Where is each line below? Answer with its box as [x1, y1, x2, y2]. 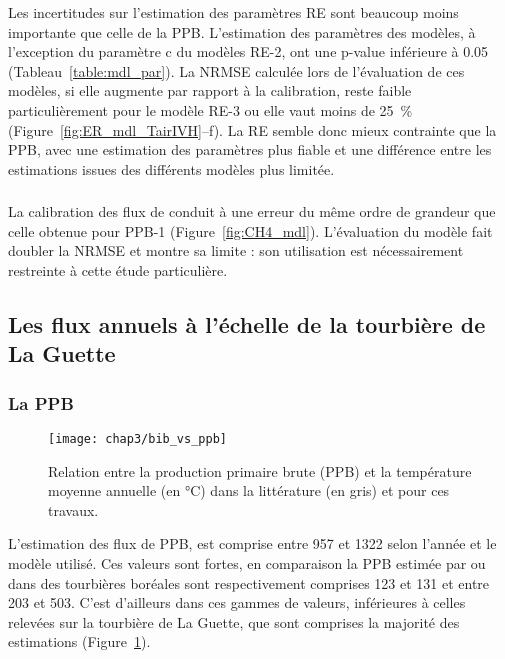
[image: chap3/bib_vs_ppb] [48, 432, 227, 447]
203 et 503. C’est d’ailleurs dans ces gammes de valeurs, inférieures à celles [8, 592, 466, 613]
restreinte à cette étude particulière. [8, 260, 228, 281]
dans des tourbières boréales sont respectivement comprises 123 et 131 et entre [8, 572, 490, 593]
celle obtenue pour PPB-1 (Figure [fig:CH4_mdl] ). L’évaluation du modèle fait [8, 220, 493, 241]
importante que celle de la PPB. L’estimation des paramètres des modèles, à [8, 21, 476, 42]
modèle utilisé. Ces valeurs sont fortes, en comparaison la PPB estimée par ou [8, 553, 486, 574]
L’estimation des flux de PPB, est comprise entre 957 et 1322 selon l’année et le [8, 533, 497, 554]
